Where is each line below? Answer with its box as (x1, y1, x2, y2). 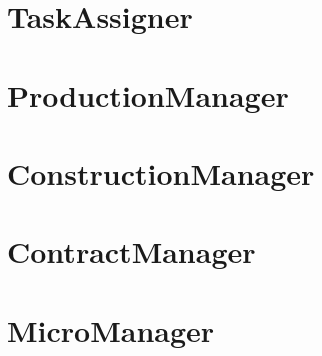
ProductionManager (7, 74, 289, 115)
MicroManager (7, 309, 215, 350)
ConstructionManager (7, 152, 315, 193)
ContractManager (7, 231, 256, 272)
